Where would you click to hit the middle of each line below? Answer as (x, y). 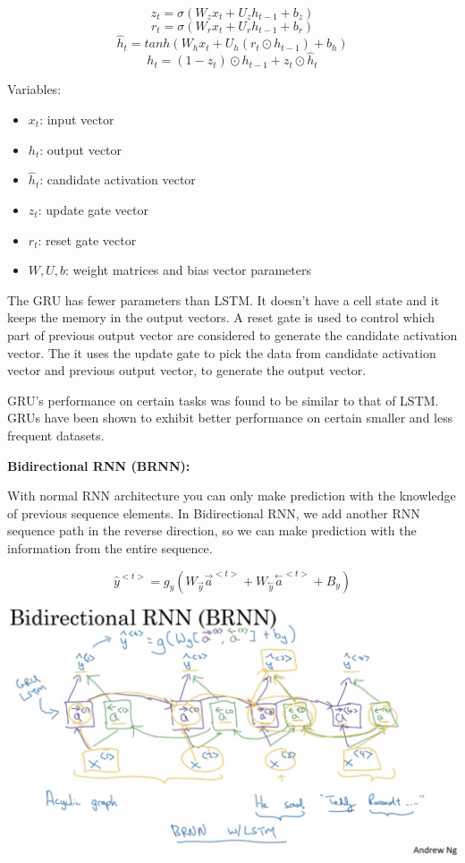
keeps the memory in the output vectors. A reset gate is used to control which (221, 317)
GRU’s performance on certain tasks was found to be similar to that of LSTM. (223, 400)
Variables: (34, 89)
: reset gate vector (87, 239)
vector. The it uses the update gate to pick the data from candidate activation (222, 352)
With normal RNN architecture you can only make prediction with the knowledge (232, 496)
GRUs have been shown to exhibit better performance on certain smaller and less (230, 418)
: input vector (77, 120)
